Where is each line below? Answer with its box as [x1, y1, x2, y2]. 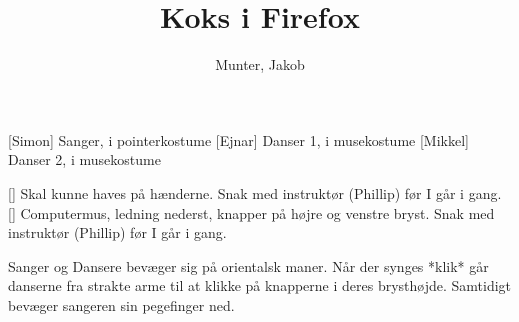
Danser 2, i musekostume [8, 149, 161, 170]
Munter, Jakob [215, 54, 305, 75]
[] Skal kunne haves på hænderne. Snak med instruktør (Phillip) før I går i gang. [8, 182, 502, 203]
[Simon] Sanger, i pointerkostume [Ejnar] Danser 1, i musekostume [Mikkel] [8, 129, 469, 150]
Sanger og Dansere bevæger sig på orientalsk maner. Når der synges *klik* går [8, 255, 489, 276]
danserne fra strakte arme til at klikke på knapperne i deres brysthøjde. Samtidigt [8, 275, 512, 296]
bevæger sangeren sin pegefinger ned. [8, 294, 235, 315]
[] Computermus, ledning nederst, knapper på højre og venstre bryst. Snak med [8, 202, 495, 223]
